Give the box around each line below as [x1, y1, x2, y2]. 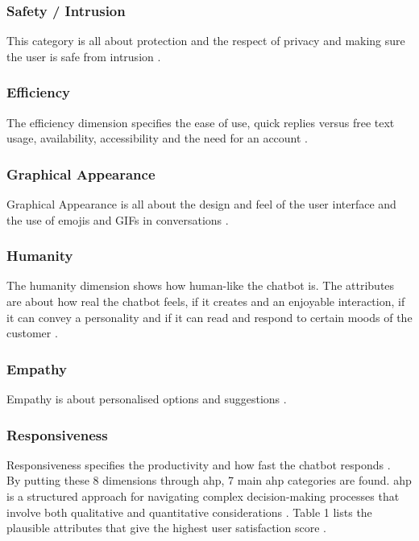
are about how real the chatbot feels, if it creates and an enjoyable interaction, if [6, 293, 405, 310]
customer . [6, 324, 58, 341]
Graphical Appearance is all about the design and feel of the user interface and [6, 196, 396, 213]
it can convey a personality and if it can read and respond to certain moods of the [6, 308, 413, 325]
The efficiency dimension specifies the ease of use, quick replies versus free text [6, 114, 395, 130]
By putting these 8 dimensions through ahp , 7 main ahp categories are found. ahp [6, 472, 412, 489]
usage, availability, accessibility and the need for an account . [6, 130, 309, 147]
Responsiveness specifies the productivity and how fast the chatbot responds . [6, 456, 391, 473]
